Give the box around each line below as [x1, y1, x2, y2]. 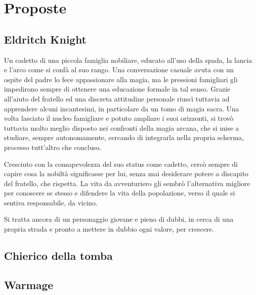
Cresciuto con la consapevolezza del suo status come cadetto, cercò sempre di [4, 158, 238, 169]
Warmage [4, 277, 53, 292]
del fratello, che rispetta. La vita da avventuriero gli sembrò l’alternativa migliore [4, 178, 251, 188]
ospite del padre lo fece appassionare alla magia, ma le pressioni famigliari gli [4, 74, 238, 84]
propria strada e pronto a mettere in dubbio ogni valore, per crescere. [4, 224, 214, 234]
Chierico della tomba [4, 248, 113, 263]
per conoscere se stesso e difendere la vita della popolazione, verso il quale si [4, 188, 235, 198]
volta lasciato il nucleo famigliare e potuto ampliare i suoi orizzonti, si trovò [4, 113, 234, 123]
